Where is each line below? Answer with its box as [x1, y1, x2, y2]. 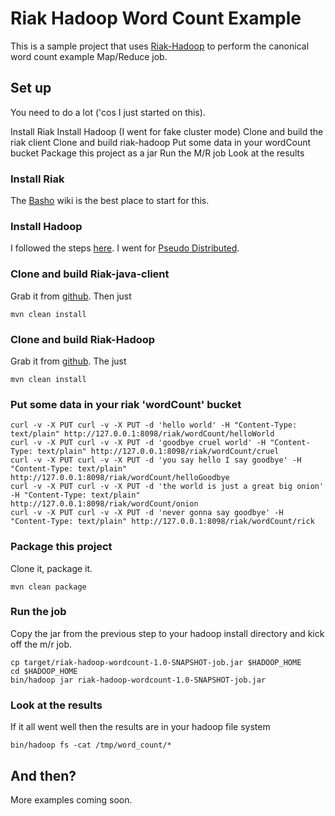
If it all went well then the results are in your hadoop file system [10, 721, 271, 733]
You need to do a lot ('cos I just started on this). [10, 106, 206, 118]
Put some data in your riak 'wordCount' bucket [10, 397, 242, 411]
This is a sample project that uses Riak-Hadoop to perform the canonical [10, 40, 310, 52]
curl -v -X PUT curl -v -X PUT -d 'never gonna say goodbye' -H [10, 508, 284, 518]
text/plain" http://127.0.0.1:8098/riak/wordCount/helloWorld [10, 429, 275, 439]
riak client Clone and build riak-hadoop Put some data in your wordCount [10, 136, 312, 148]
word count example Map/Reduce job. [10, 50, 168, 62]
